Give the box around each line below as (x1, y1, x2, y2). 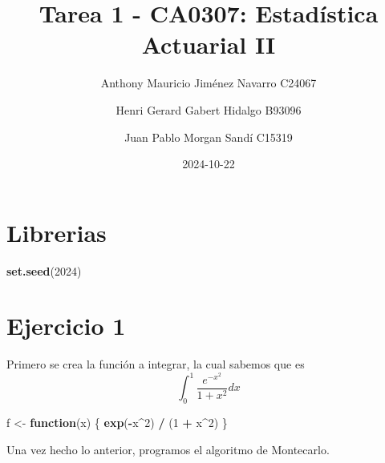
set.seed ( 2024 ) (6, 262, 82, 279)
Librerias (6, 215, 107, 248)
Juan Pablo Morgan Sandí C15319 (124, 128, 293, 145)
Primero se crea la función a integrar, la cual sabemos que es (6, 356, 305, 372)
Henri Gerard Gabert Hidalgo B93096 (115, 101, 302, 118)
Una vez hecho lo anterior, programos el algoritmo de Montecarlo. (6, 441, 330, 457)
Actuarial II (141, 28, 276, 61)
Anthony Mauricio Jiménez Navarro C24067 (100, 74, 317, 91)
